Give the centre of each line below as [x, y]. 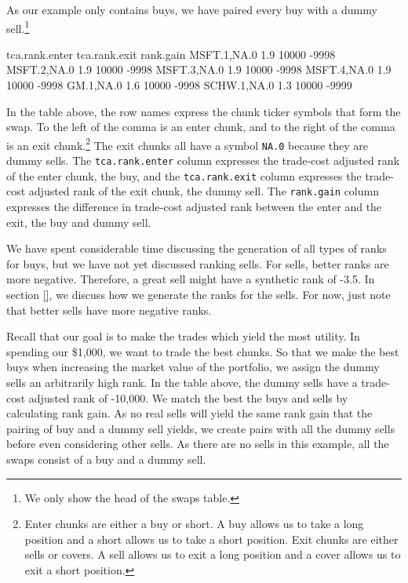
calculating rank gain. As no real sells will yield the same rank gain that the [189, 413]
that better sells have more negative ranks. [109, 310]
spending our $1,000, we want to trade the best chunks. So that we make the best [203, 351]
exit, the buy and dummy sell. [79, 222]
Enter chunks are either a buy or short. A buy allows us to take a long [194, 524]
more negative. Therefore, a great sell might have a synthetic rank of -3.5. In [191, 279]
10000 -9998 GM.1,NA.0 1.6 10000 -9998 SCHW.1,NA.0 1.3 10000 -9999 [179, 85]
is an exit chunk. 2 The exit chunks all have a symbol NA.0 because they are [188, 144]
